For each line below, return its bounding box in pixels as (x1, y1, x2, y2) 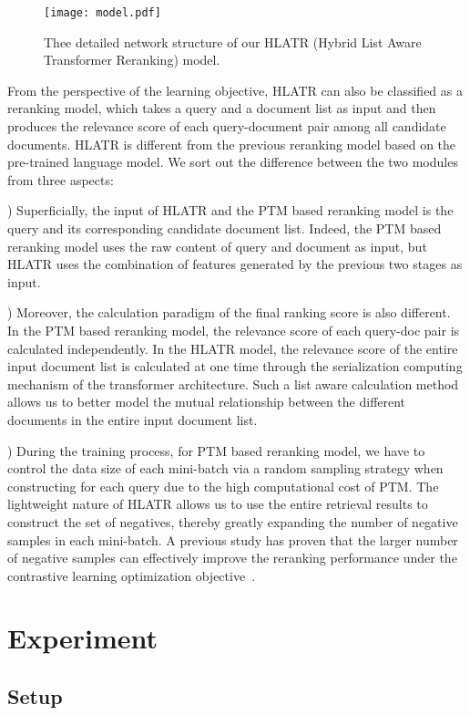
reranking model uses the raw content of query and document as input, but (7, 236, 427, 255)
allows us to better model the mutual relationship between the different (7, 392, 406, 411)
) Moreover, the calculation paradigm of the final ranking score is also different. (7, 303, 451, 322)
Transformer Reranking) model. (44, 50, 220, 69)
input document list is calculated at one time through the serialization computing (7, 357, 463, 376)
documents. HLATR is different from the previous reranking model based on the (7, 134, 456, 153)
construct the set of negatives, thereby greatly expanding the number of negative (7, 512, 458, 531)
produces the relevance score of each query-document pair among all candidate (7, 117, 446, 136)
